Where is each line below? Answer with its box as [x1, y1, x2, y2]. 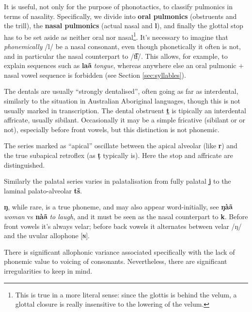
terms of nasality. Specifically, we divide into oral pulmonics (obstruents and [4, 11, 237, 21]
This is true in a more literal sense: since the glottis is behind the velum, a [15, 289, 237, 299]
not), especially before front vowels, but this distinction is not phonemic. [4, 124, 220, 134]
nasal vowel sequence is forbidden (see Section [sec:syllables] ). [4, 69, 186, 80]
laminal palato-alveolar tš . [4, 185, 82, 195]
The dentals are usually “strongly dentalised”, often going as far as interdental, [4, 86, 238, 96]
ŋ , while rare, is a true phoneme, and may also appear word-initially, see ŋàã [4, 202, 233, 212]
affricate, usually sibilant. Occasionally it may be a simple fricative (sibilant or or [4, 115, 245, 125]
